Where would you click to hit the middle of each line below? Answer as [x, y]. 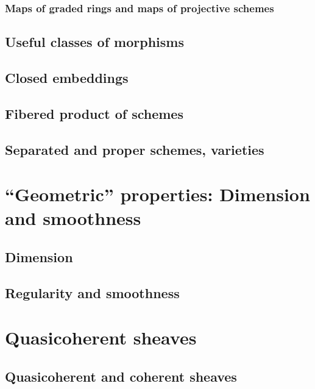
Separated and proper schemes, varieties [135, 149]
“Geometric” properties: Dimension [157, 194]
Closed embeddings [67, 78]
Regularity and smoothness [92, 292]
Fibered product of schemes [94, 113]
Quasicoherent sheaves [101, 337]
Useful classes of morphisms [94, 42]
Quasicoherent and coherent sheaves [121, 376]
